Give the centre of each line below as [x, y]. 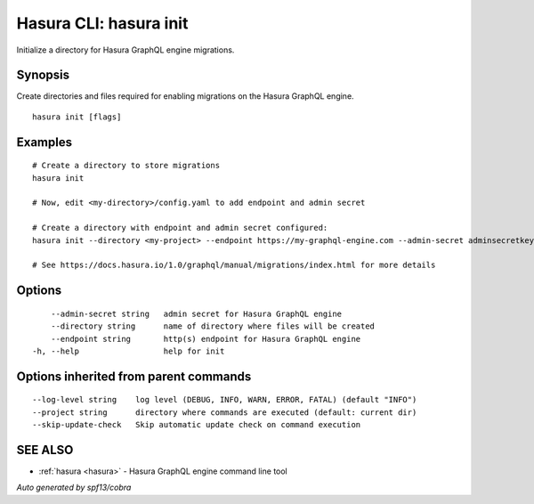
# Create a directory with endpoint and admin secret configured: [180, 228]
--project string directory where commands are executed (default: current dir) [225, 412]
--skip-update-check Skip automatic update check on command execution [197, 425]
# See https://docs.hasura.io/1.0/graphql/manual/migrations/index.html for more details [234, 265]
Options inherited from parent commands [134, 376]
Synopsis [43, 75]
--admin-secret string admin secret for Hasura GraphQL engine [196, 313]
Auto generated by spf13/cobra [74, 488]
